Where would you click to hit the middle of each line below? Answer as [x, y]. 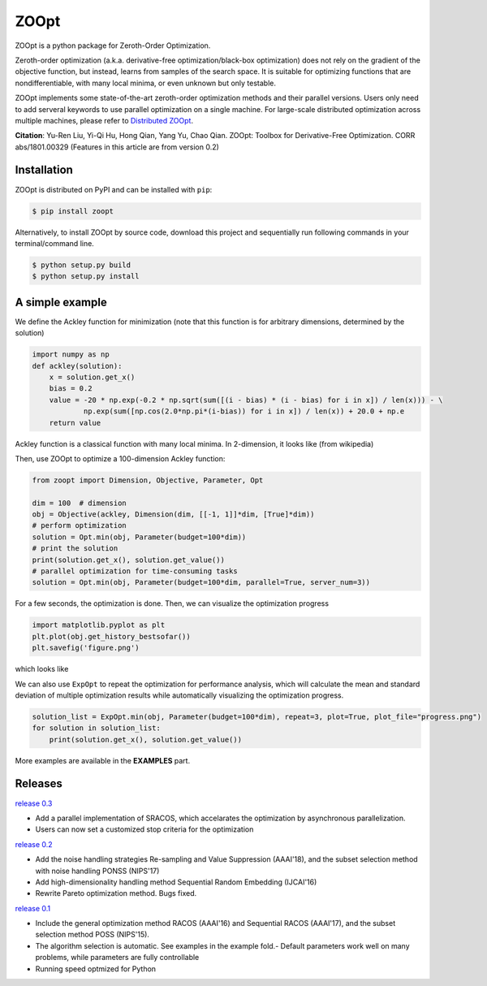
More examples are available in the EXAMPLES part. [103, 760]
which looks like [42, 669]
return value [75, 423]
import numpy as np [71, 355]
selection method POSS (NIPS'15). [93, 935]
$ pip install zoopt [73, 211]
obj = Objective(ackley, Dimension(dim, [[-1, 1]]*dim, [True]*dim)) [173, 515]
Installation [44, 170]
